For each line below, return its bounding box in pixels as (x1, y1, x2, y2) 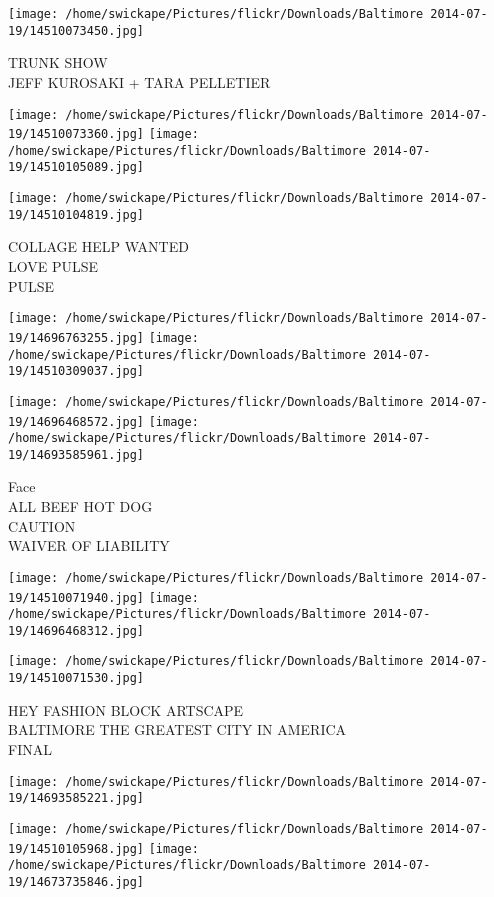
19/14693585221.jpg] (8, 791, 145, 806)
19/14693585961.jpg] (8, 447, 145, 462)
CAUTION (8, 515, 76, 536)
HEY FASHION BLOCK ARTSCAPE (8, 699, 244, 720)
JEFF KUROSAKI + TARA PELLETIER (8, 71, 271, 92)
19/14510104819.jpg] (8, 207, 145, 222)
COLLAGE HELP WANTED (8, 236, 189, 257)
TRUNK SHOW (8, 52, 108, 73)
